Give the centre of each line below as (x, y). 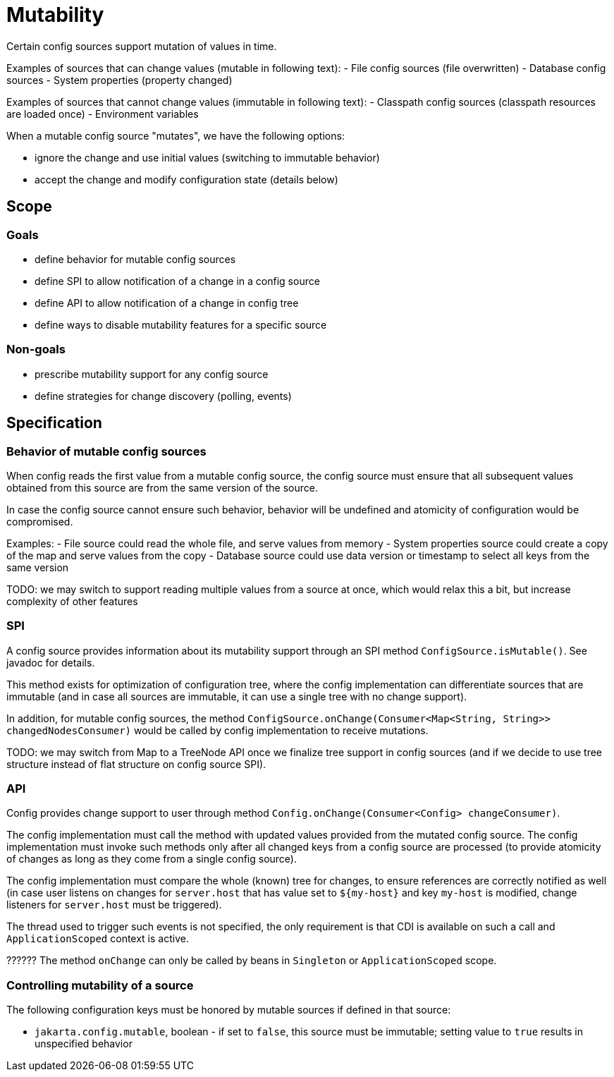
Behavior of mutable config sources (106, 451)
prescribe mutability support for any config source (152, 374)
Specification (54, 423)
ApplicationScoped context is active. (98, 939)
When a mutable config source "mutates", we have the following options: (176, 135)
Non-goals (36, 349)
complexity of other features (72, 601)
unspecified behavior (84, 1044)
